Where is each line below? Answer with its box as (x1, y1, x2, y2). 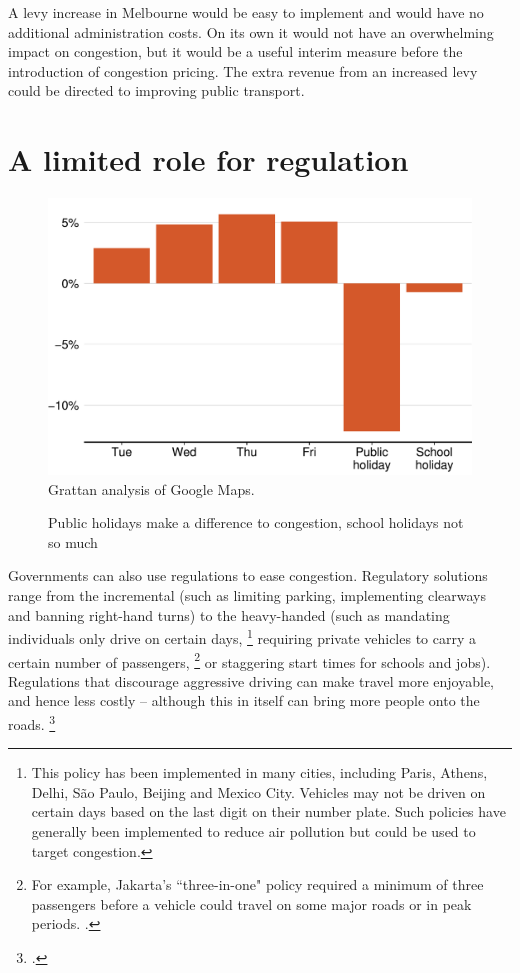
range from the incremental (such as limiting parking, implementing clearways (8, 585, 486, 606)
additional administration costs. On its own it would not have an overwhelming (8, 21, 494, 42)
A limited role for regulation (8, 139, 409, 180)
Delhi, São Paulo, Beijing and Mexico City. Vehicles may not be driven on (31, 781, 486, 802)
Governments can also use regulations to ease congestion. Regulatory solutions (8, 565, 488, 586)
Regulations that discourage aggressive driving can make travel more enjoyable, (8, 670, 495, 691)
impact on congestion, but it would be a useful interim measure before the (8, 41, 463, 62)
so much (48, 531, 98, 552)
